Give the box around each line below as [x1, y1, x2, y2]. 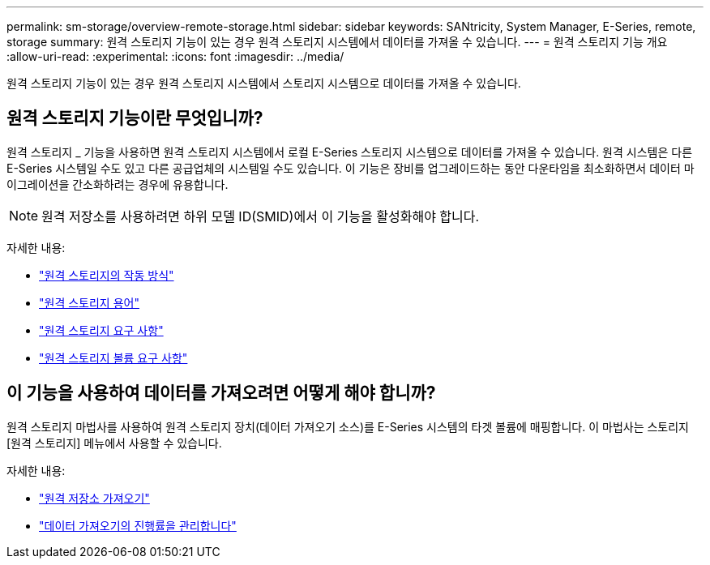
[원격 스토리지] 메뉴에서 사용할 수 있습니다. [6, 435, 222, 450]
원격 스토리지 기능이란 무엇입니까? [6, 108, 263, 129]
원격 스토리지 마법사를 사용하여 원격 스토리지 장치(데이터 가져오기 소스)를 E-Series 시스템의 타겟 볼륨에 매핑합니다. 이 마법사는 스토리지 [6, 419, 689, 434]
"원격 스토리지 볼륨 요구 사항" [39, 350, 188, 365]
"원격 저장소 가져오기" [39, 490, 150, 505]
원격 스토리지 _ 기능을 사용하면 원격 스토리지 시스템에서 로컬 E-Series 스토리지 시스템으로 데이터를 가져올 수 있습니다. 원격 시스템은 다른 [6, 144, 693, 159]
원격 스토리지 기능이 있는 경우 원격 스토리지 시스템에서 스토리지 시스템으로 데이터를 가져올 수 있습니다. [6, 76, 521, 90]
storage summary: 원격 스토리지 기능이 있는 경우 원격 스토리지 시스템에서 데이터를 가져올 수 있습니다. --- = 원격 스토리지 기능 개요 [6, 35, 668, 49]
